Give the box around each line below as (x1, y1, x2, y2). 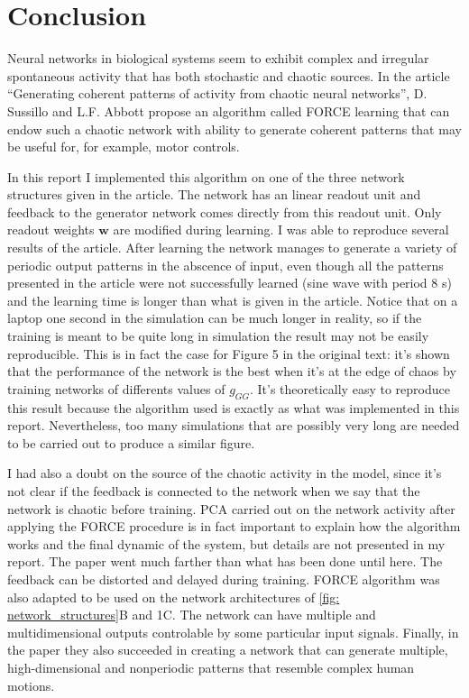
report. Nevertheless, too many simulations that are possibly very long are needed (7, 416, 460, 435)
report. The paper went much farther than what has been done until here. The (7, 552, 443, 571)
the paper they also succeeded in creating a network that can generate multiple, (7, 640, 448, 659)
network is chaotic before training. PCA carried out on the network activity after (7, 499, 455, 518)
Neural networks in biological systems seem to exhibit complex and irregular (7, 49, 429, 68)
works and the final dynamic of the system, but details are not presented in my (7, 534, 446, 553)
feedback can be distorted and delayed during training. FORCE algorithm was (7, 569, 440, 588)
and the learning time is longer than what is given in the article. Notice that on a (7, 290, 458, 309)
